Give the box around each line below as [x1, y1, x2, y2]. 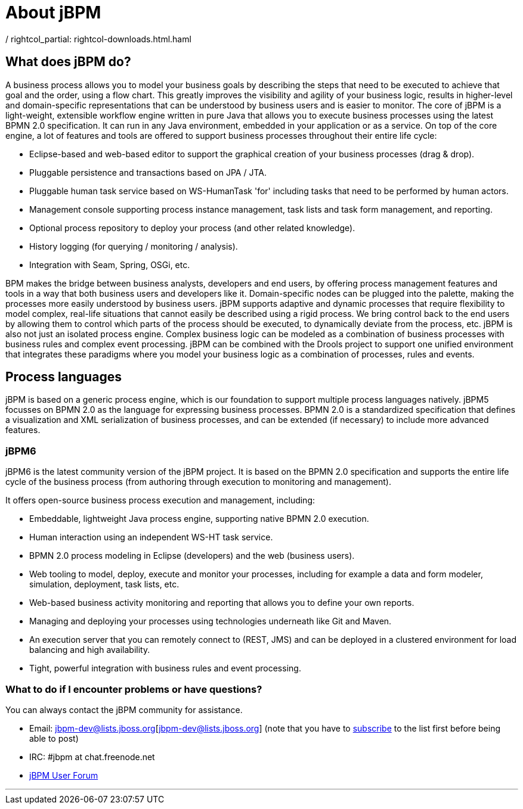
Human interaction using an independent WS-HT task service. [29, 532, 273, 543]
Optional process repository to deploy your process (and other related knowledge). [29, 222, 355, 233]
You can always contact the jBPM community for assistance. [5, 704, 243, 715]
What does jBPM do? [5, 54, 131, 70]
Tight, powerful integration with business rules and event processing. [29, 663, 301, 674]
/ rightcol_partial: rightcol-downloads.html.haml [5, 33, 191, 44]
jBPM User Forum [29, 770, 98, 780]
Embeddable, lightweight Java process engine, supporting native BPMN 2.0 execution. [29, 514, 369, 524]
